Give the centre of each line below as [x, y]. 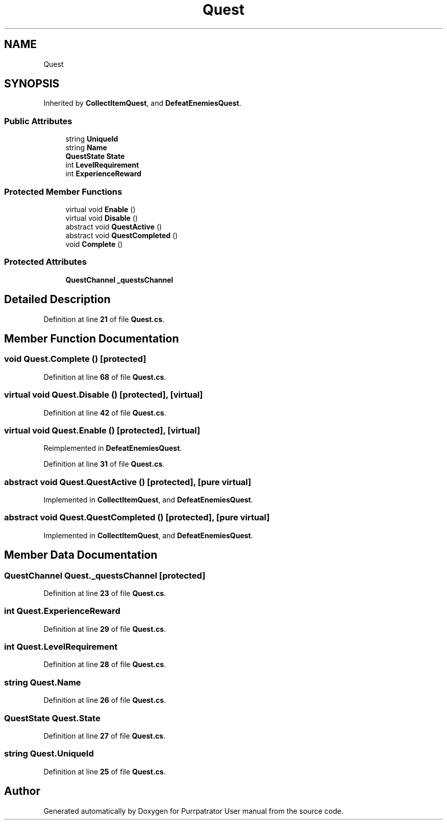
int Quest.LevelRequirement [61, 647]
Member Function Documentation [92, 338]
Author [22, 791]
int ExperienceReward [103, 174]
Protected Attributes [45, 262]
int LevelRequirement [102, 165]
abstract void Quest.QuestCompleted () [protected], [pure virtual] [137, 518]
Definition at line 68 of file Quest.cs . [105, 377]
